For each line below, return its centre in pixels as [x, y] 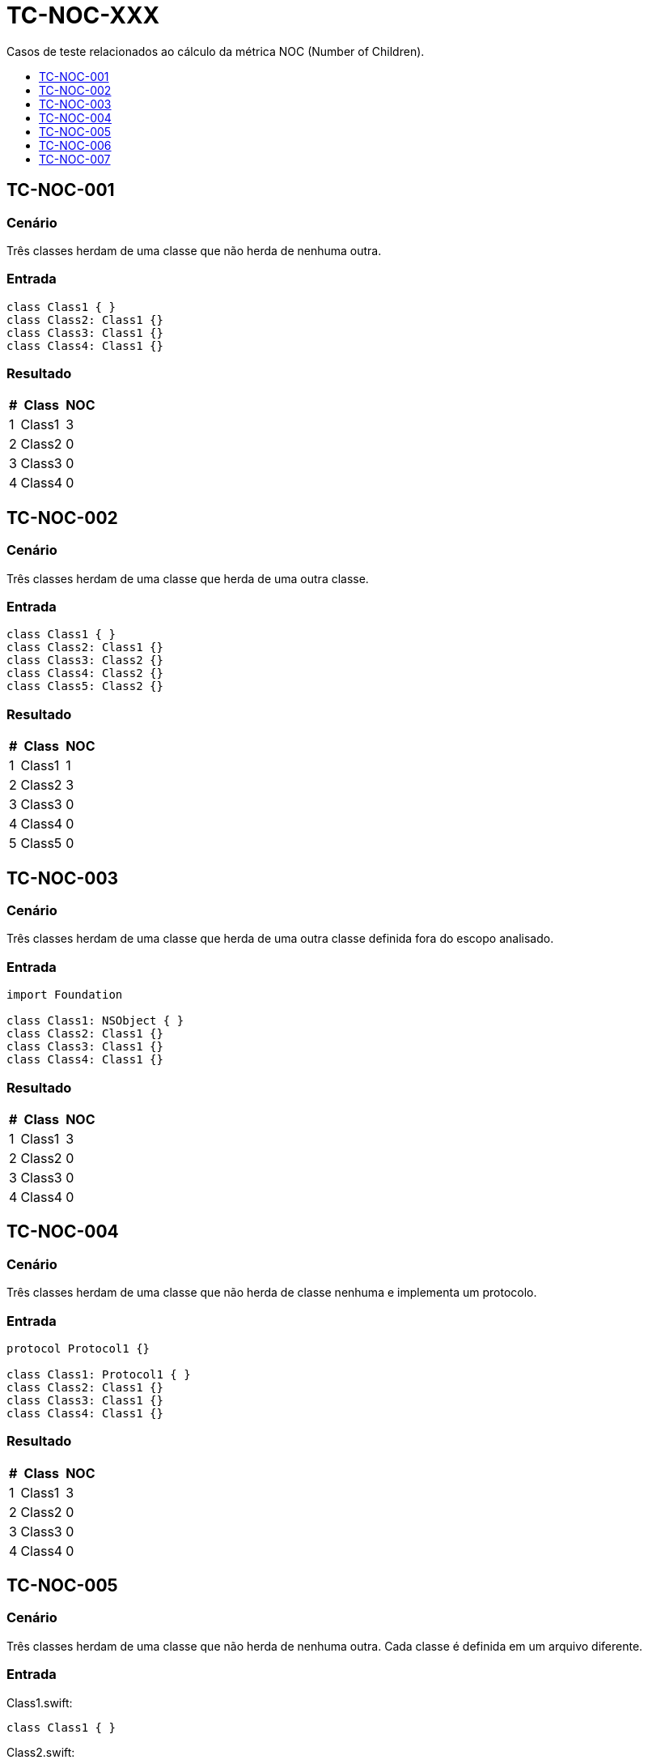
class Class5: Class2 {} [85, 686]
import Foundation [65, 995]
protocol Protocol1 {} [78, 1348]
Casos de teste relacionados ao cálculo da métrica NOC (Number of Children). [216, 51]
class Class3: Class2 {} [85, 660]
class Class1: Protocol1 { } [99, 1374]
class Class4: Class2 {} [85, 673]
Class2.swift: [41, 1752]
